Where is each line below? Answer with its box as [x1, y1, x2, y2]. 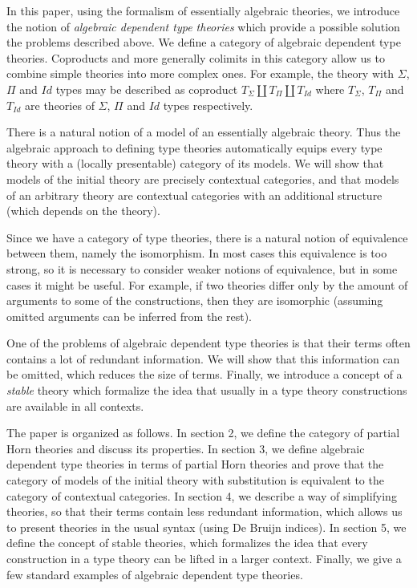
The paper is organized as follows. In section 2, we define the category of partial [6, 424, 400, 441]
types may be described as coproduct [55, 80, 238, 97]
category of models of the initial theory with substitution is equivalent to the [6, 472, 384, 489]
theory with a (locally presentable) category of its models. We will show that [6, 155, 384, 172]
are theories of [25, 96, 95, 113]
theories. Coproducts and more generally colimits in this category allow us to [6, 49, 385, 66]
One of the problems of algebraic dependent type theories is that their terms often [6, 335, 411, 351]
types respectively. [163, 96, 253, 113]
